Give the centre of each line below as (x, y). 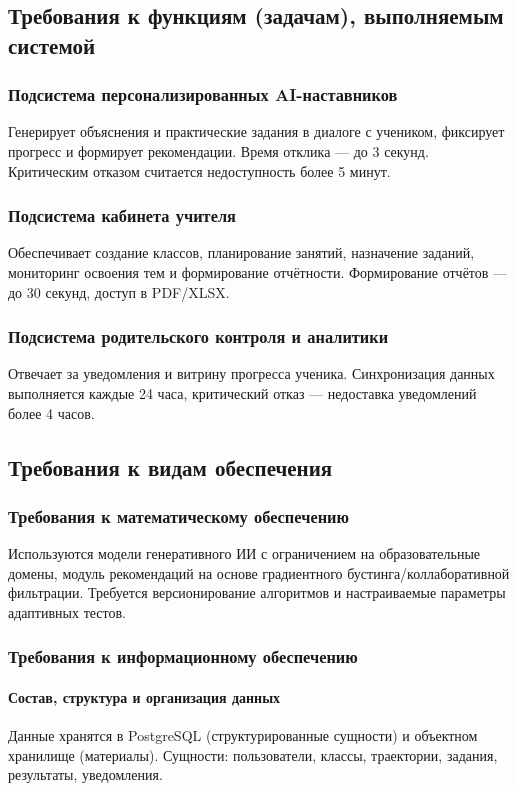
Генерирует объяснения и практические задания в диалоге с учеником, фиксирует (256, 131)
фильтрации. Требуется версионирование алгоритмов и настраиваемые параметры (257, 592)
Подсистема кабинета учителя (122, 215)
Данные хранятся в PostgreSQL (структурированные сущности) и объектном (243, 735)
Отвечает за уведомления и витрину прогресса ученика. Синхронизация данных (251, 373)
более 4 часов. (51, 412)
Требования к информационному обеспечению (183, 656)
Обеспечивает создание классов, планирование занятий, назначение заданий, (241, 252)
